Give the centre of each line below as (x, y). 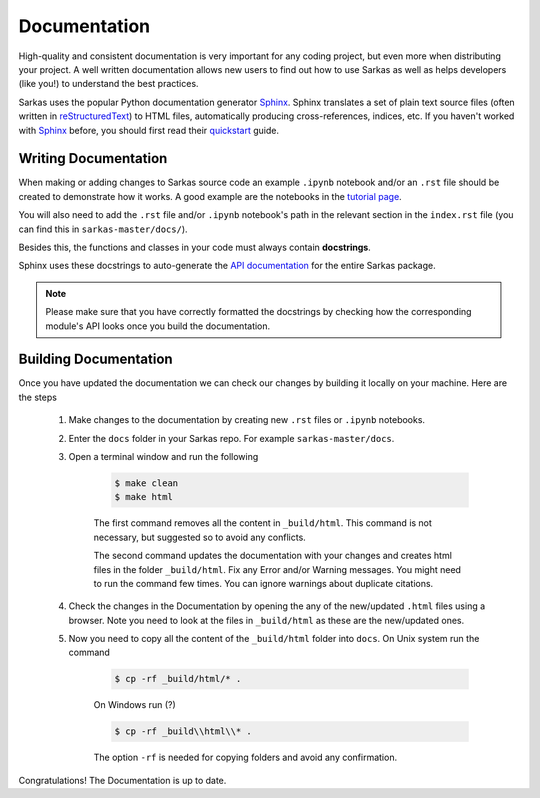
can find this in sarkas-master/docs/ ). (103, 229)
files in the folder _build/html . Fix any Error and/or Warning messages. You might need (277, 569)
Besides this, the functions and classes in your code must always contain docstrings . (195, 247)
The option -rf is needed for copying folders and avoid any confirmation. (245, 757)
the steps (37, 397)
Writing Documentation (93, 158)
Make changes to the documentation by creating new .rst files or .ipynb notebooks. (246, 420)
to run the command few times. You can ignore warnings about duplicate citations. (263, 583)
